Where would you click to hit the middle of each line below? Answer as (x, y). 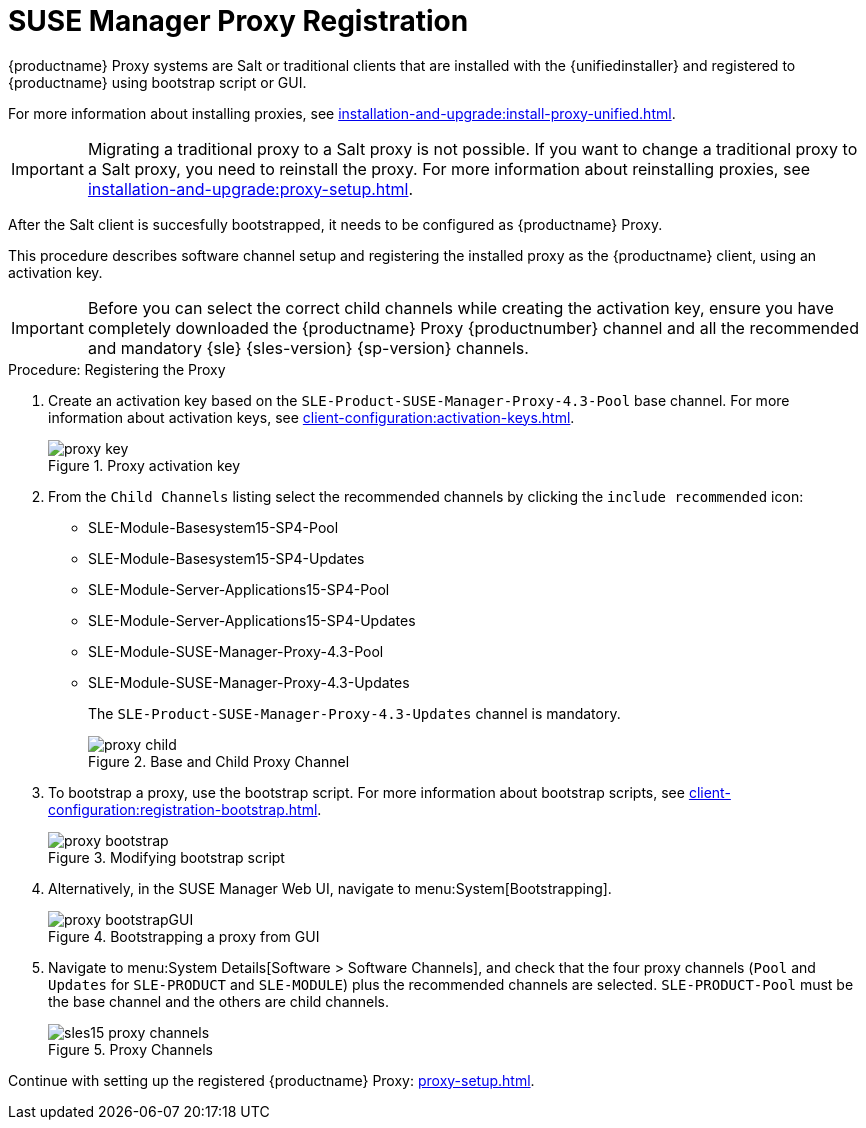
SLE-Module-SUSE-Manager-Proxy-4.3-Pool (236, 651)
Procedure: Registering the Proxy (117, 369)
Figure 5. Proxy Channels (130, 1049)
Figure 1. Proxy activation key (144, 465)
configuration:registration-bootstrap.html (183, 809)
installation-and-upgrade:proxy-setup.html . (250, 188)
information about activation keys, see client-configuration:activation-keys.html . (311, 417)
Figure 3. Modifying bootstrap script (166, 857)
